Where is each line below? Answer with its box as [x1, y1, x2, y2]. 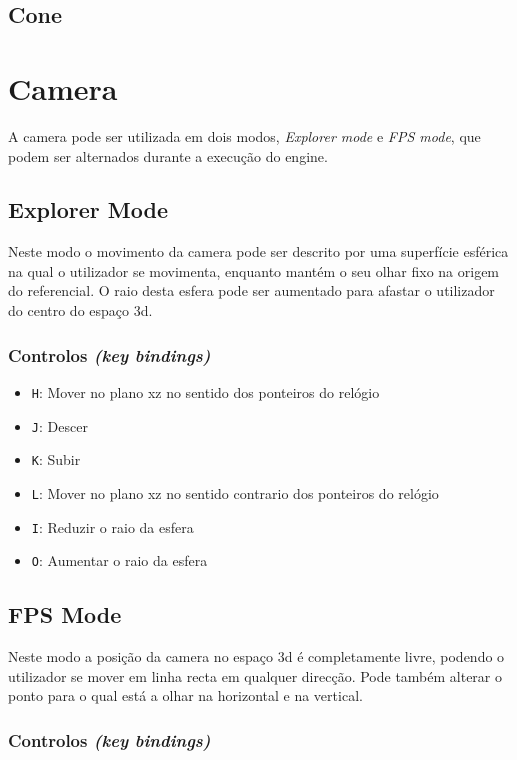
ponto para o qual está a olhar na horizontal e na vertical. [8, 685, 363, 706]
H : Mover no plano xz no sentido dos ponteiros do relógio [31, 381, 380, 402]
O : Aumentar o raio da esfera [31, 550, 208, 571]
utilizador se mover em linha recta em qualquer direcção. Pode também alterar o [8, 665, 503, 686]
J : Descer [31, 415, 88, 436]
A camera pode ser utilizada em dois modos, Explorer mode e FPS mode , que [8, 125, 481, 146]
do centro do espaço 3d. [8, 300, 153, 321]
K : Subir [31, 449, 81, 470]
